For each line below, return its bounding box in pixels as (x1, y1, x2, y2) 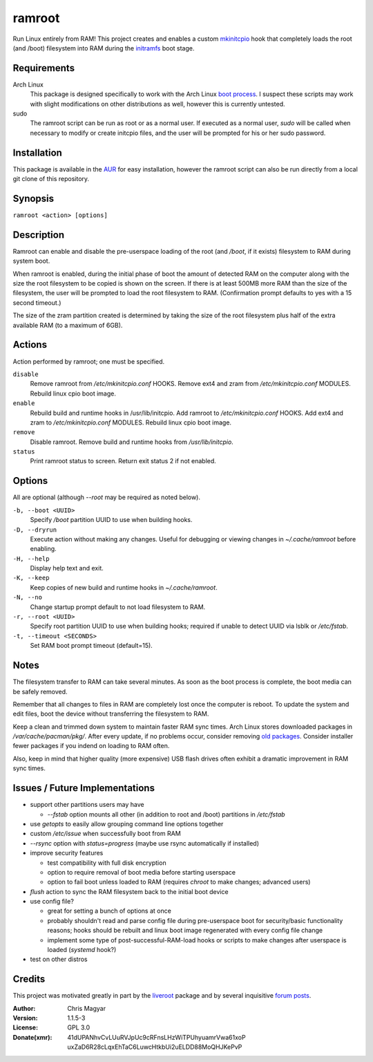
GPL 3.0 (67, 1023, 90, 1032)
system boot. (12, 257, 50, 265)
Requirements (12, 62, 75, 74)
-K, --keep (12, 574, 50, 582)
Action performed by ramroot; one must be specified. (12, 357, 165, 366)
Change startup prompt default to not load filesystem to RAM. (30, 602, 206, 611)
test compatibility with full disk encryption (47, 858, 166, 867)
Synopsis (12, 192, 55, 204)
